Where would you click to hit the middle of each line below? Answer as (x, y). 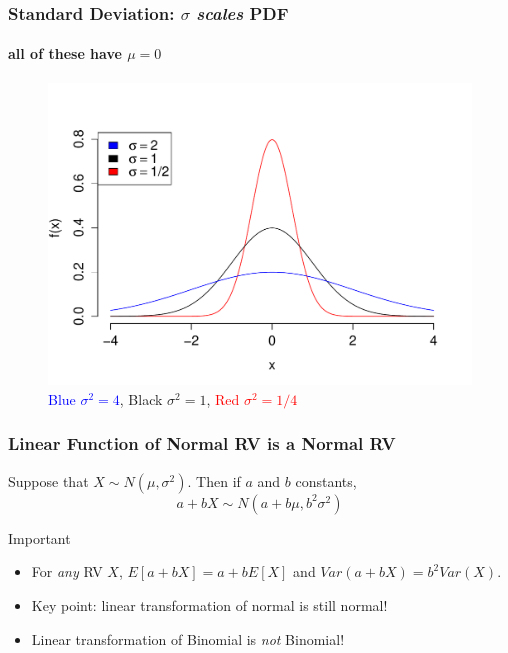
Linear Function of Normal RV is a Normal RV (202, 443)
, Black (141, 398)
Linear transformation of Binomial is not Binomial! (188, 638)
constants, (326, 480)
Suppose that (48, 480)
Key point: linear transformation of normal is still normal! (209, 604)
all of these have (65, 53)
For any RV (67, 571)
